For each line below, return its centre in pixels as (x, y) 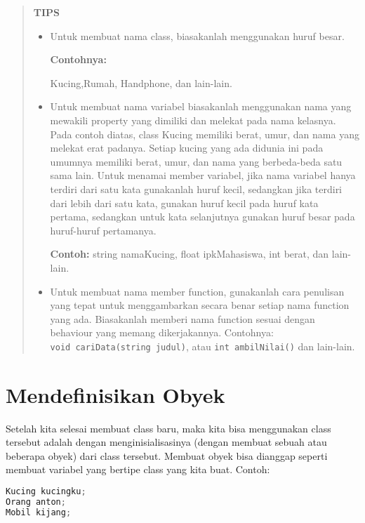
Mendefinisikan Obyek (115, 394)
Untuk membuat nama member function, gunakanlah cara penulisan (197, 291)
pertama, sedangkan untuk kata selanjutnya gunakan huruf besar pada (203, 217)
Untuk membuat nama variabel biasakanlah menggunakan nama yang (201, 106)
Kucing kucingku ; (46, 492)
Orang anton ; (36, 502)
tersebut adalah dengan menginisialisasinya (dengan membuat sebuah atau (166, 442)
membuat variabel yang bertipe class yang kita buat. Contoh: (138, 469)
